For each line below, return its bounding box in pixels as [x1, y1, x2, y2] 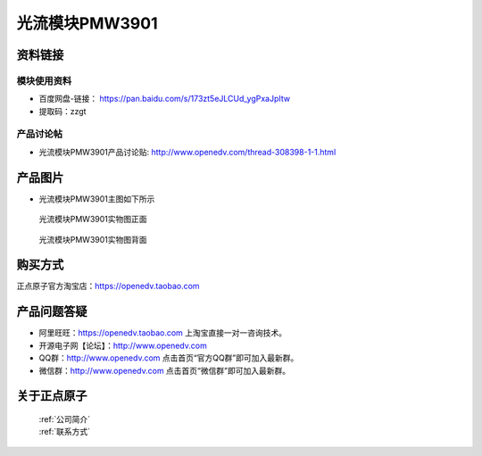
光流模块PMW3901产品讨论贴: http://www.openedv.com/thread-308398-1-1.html [38, 146, 337, 157]
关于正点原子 [16, 388, 87, 403]
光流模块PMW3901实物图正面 [38, 214, 147, 225]
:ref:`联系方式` [38, 427, 91, 437]
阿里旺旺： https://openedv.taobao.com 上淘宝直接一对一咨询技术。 [38, 327, 287, 338]
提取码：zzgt [38, 105, 87, 116]
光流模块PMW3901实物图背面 [38, 234, 147, 245]
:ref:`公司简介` [38, 413, 91, 424]
